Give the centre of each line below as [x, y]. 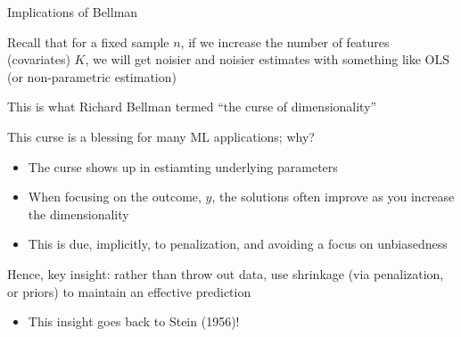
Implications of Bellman [73, 12]
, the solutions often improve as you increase [333, 197]
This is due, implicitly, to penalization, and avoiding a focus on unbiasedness [238, 244]
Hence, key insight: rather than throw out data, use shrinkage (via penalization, [226, 273]
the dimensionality [78, 214]
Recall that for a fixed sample [88, 41]
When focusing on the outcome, [115, 197]
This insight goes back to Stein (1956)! [134, 321]
